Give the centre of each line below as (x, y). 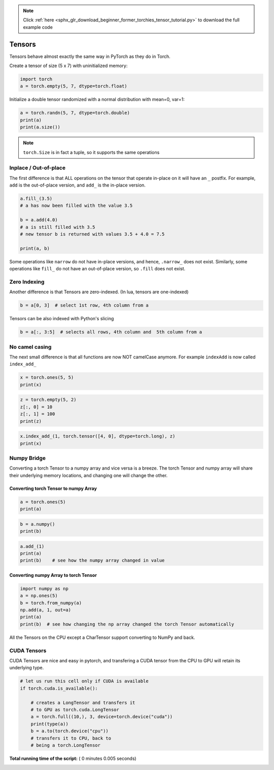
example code (38, 27)
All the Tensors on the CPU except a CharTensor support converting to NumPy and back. (102, 637)
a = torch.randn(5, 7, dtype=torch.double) (75, 113)
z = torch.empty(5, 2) (48, 400)
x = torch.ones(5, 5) (47, 378)
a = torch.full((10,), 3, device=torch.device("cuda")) (102, 717)
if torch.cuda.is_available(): (59, 688)
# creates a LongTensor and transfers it (83, 702)
